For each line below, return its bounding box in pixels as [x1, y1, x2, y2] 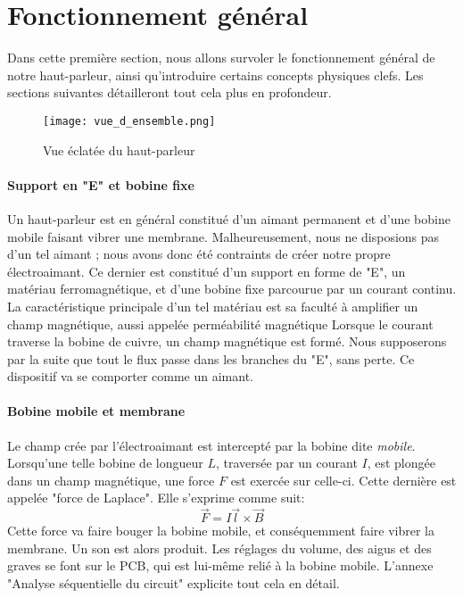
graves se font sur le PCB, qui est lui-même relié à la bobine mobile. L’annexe [7, 556, 434, 575]
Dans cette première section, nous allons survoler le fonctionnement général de [7, 48, 435, 67]
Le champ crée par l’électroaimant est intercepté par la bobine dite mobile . [7, 436, 416, 454]
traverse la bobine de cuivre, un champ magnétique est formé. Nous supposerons [7, 332, 447, 351]
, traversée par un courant [215, 453, 358, 472]
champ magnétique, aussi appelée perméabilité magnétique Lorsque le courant [7, 314, 434, 333]
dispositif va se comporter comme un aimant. [7, 367, 254, 386]
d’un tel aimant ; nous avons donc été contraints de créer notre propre [7, 245, 391, 263]
